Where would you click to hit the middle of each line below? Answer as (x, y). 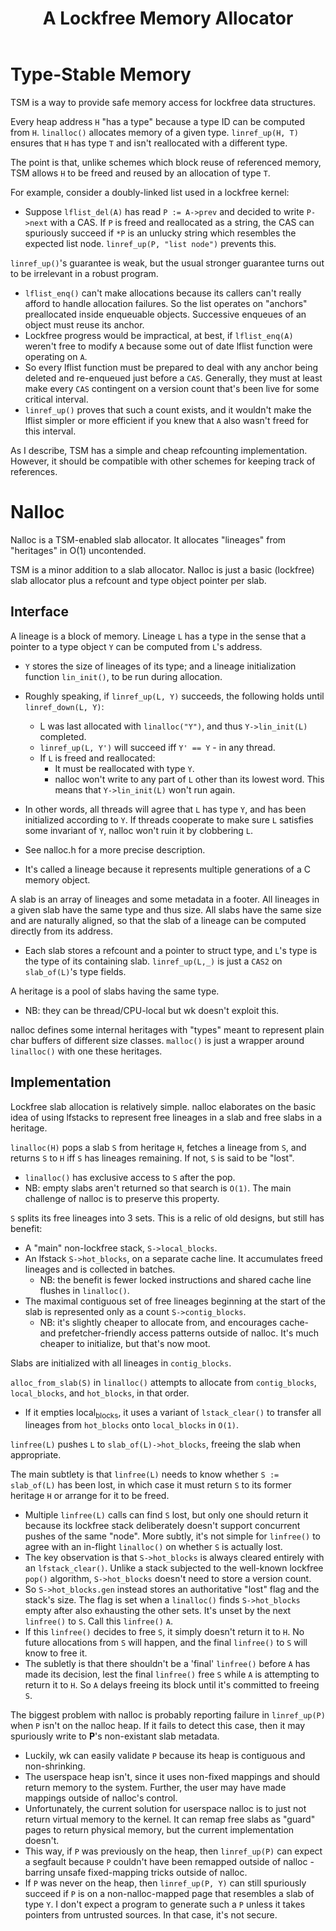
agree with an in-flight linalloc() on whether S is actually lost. (153, 1547)
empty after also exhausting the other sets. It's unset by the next (158, 1611)
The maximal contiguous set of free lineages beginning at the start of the (175, 1301)
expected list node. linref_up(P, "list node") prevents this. (150, 243)
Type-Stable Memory (101, 74)
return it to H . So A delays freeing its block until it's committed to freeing (172, 1685)
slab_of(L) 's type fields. (75, 971)
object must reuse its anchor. (84, 324)
